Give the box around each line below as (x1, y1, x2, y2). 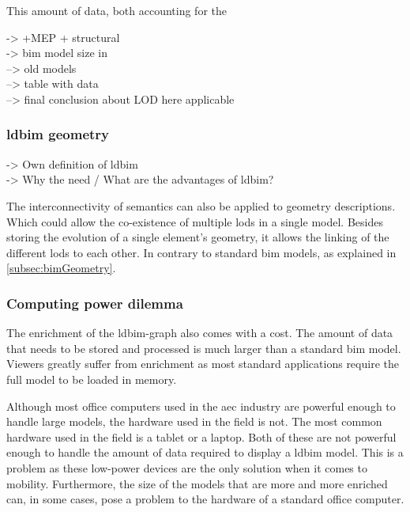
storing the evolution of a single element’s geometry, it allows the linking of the (6, 229, 389, 245)
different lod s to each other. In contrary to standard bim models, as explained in (6, 244, 397, 260)
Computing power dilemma (6, 293, 183, 313)
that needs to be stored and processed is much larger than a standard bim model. (6, 339, 401, 356)
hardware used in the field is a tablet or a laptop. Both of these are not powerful (6, 428, 397, 445)
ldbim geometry (6, 124, 110, 144)
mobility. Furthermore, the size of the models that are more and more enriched (6, 475, 388, 491)
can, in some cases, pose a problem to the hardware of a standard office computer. (6, 491, 404, 507)
